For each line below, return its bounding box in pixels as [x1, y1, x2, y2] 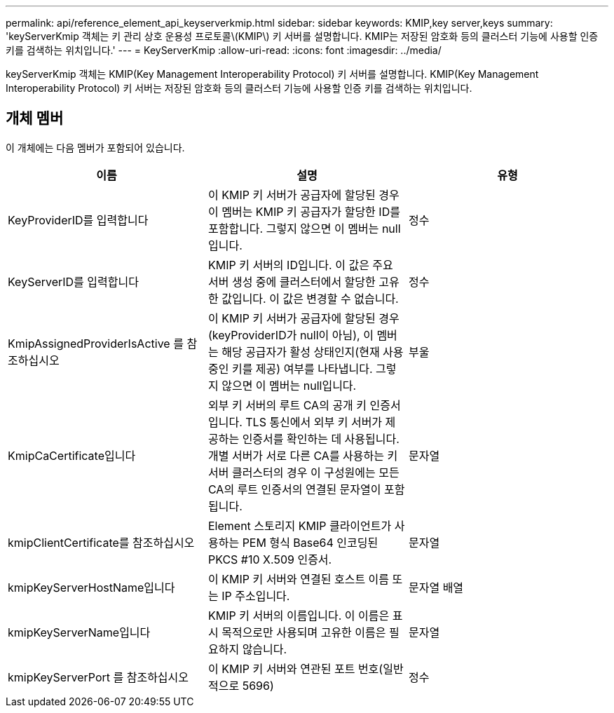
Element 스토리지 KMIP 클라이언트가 [207, 518, 392, 533]
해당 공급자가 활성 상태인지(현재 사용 [221, 344, 404, 359]
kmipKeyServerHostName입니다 [8, 580, 175, 595]
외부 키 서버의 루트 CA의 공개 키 [207, 398, 367, 412]
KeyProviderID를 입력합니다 [8, 212, 149, 227]
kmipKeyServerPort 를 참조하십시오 [8, 670, 189, 684]
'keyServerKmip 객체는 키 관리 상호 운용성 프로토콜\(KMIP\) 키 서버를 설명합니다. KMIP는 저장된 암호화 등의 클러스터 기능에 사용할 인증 [6, 30, 599, 42]
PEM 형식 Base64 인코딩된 [242, 535, 378, 550]
